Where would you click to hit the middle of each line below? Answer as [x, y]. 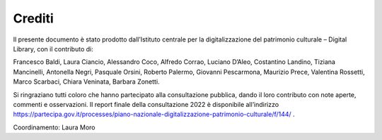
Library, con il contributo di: [53, 49]
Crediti [34, 18]
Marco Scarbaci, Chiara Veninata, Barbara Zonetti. [86, 82]
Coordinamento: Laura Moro [54, 127]
